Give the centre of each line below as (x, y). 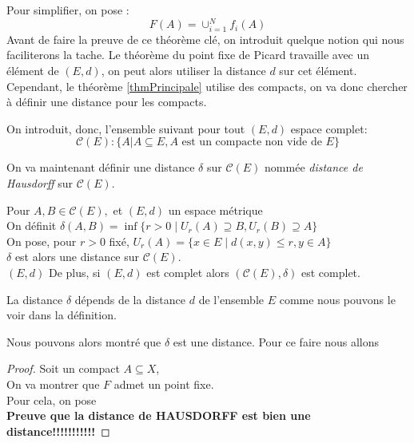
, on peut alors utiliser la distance (183, 71)
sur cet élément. (318, 71)
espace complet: (329, 128)
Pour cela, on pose (52, 399)
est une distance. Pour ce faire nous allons (276, 341)
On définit (32, 225)
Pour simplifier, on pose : (68, 10)
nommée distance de (314, 167)
